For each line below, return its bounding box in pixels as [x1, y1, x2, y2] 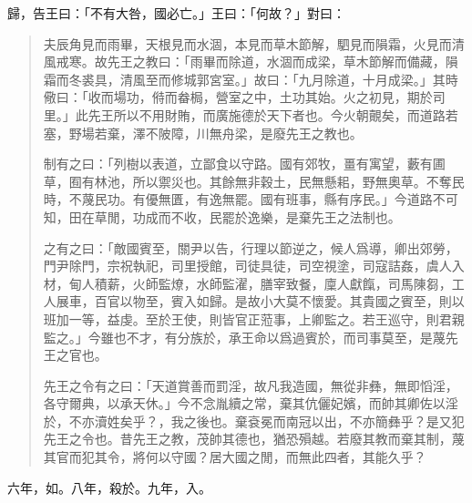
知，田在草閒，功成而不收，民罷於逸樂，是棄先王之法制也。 [43, 207, 401, 226]
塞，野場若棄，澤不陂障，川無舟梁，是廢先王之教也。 [43, 123, 363, 142]
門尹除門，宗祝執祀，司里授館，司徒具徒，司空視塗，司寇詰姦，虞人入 [43, 256, 465, 275]
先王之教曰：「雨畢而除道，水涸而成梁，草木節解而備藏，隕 [107, 52, 458, 71]
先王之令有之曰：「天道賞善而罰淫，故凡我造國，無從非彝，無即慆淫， [43, 375, 458, 395]
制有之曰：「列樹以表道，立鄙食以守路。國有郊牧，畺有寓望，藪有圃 [43, 154, 446, 173]
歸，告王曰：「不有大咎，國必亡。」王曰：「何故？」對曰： [7, 4, 345, 22]
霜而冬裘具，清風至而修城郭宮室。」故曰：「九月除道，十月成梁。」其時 [43, 69, 458, 88]
